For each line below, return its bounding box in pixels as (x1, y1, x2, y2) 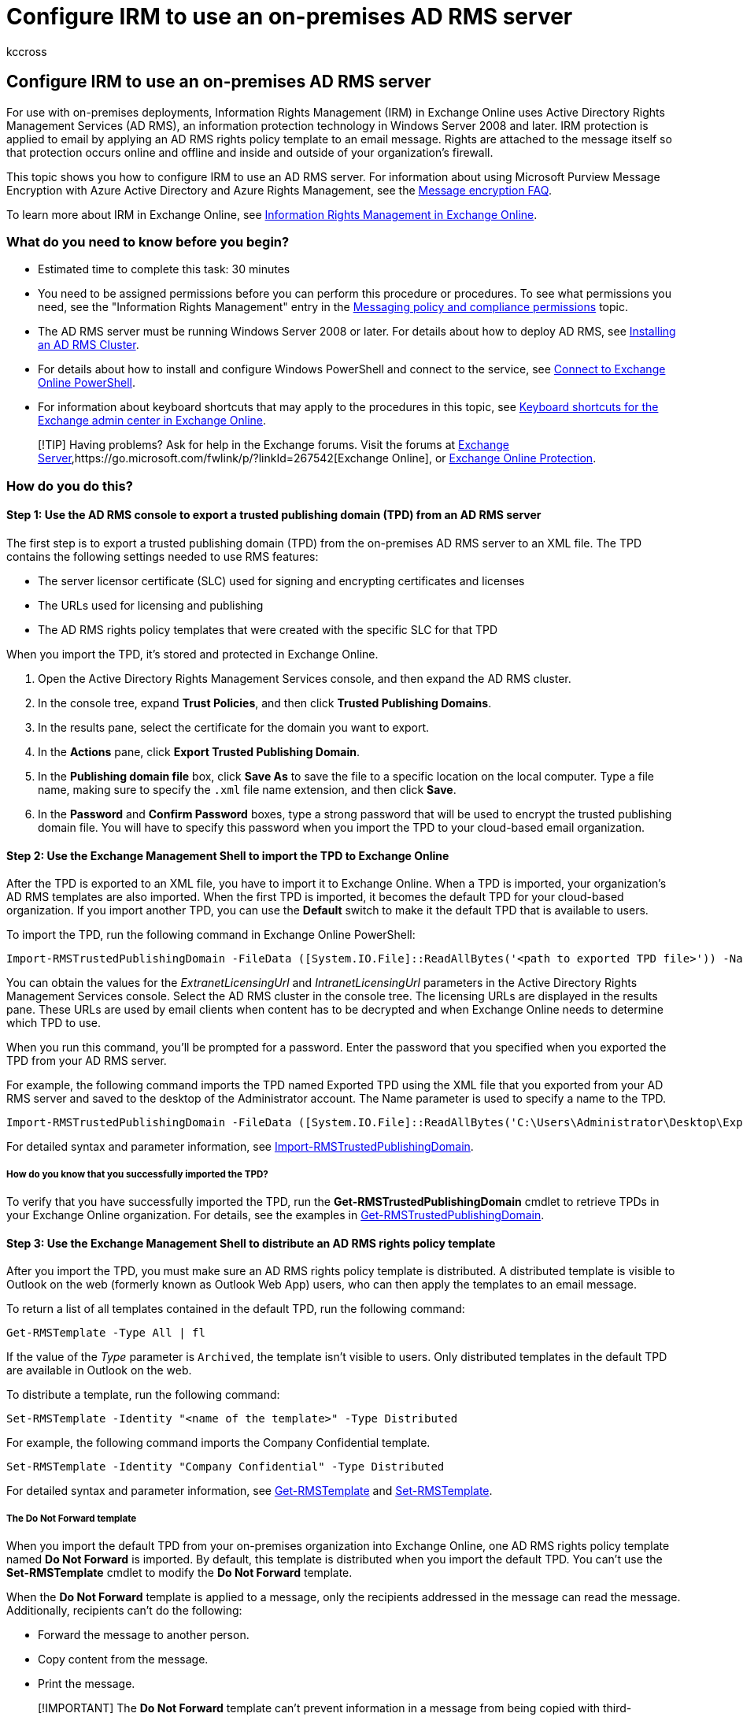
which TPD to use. (6, 1016, 101, 1030)
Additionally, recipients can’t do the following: (6, 1603, 242, 1617)
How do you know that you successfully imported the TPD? (6, 1168, 268, 1180)
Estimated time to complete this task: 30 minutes (38, 262, 290, 276)
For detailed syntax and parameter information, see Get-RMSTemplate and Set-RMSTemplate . (6, 1484, 493, 1498)
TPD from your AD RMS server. (6, 1054, 167, 1068)
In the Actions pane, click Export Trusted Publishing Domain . (38, 744, 360, 758)
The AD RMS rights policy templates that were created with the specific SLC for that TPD (38, 622, 498, 636)
